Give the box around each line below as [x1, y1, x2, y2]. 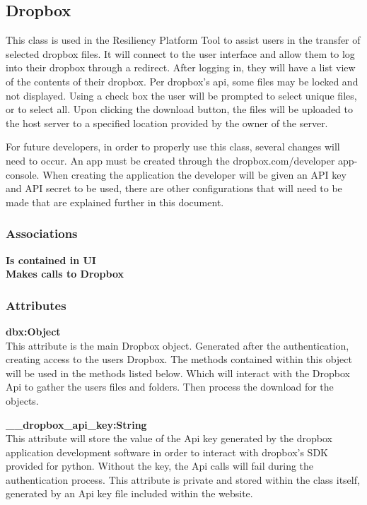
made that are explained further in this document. [6, 194, 224, 209]
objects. [6, 393, 39, 408]
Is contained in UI [6, 252, 96, 267]
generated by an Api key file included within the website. [6, 486, 253, 501]
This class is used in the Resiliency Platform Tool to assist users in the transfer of [6, 32, 361, 47]
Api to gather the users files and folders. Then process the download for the [6, 379, 334, 394]
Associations [6, 225, 78, 242]
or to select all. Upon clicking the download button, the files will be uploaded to [6, 102, 353, 117]
